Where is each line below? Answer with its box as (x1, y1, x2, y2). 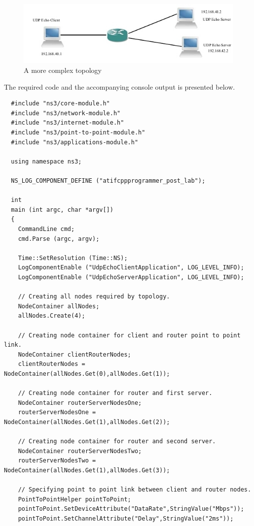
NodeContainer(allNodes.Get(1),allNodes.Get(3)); (4, 466, 170, 474)
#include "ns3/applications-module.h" (11, 138, 139, 146)
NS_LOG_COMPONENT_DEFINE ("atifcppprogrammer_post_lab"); (11, 177, 206, 184)
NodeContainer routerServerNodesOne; (18, 399, 142, 406)
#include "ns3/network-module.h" (11, 109, 121, 117)
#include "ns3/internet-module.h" (11, 119, 124, 127)
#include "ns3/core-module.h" (11, 100, 110, 107)
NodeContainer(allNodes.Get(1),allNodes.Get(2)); (4, 418, 170, 426)
